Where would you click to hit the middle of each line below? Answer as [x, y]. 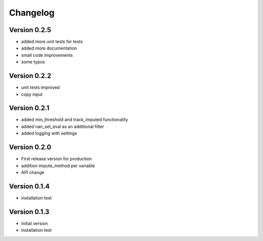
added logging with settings [49, 133]
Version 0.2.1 [29, 108]
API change [33, 172]
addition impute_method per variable [58, 166]
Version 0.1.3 [29, 212]
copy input [32, 94]
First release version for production [56, 159]
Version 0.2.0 [30, 147]
